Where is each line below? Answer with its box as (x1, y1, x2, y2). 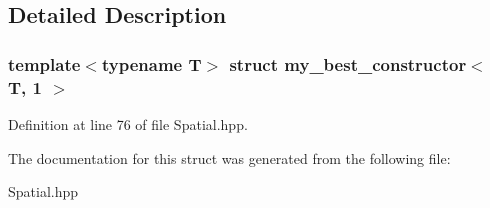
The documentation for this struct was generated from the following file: (8, 147, 451, 168)
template (8, 51, 81, 76)
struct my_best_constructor (229, 51, 467, 76)
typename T (101, 51, 202, 76)
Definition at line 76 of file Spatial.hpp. (8, 113, 248, 134)
